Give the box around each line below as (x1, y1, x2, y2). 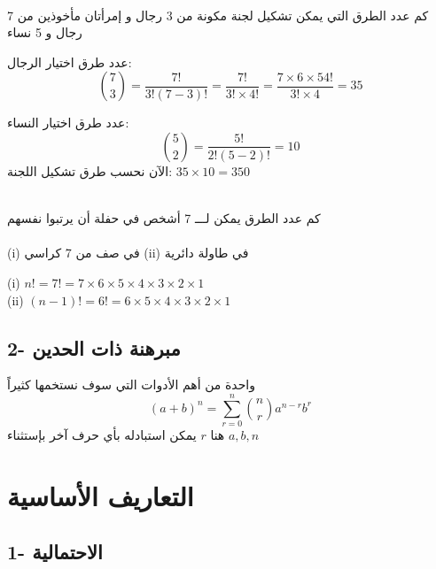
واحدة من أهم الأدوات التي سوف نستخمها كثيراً (7, 375, 256, 394)
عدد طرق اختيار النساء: (7, 113, 129, 132)
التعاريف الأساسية (7, 477, 194, 513)
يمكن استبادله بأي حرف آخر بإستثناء (7, 426, 197, 444)
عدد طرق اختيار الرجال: (7, 52, 132, 71)
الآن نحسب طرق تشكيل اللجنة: (7, 161, 173, 180)
